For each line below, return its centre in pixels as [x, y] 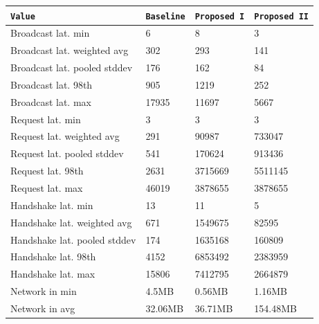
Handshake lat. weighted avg [71, 222]
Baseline [165, 16]
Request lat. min [46, 119]
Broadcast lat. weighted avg [70, 50]
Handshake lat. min [52, 205]
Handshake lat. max [53, 274]
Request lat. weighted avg [65, 136]
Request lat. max [47, 188]
